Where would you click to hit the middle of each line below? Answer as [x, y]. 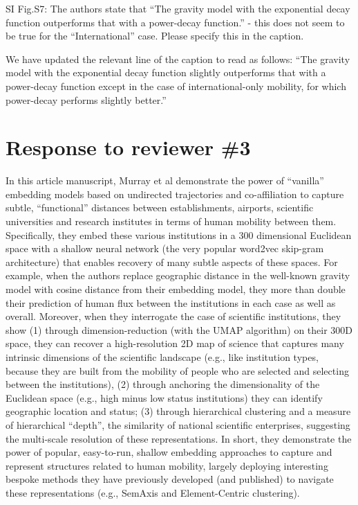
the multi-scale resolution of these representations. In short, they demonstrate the [179, 438]
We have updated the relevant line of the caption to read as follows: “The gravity [178, 59]
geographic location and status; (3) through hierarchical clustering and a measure [178, 411]
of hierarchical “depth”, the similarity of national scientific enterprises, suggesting [178, 424]
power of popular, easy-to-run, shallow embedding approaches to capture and [169, 452]
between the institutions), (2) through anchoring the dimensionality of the [163, 384]
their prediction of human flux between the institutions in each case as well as [171, 302]
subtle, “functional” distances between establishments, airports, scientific [160, 207]
